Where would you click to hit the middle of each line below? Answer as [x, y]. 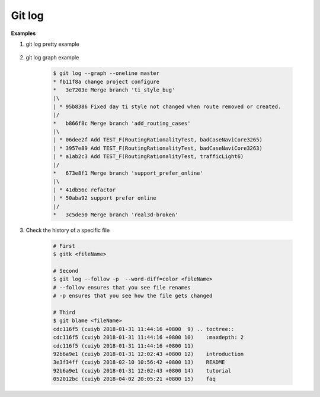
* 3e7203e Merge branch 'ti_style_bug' [114, 90]
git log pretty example [52, 44]
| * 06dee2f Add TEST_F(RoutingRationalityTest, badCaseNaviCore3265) [158, 140]
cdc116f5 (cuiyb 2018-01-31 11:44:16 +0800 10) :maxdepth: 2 [148, 338]
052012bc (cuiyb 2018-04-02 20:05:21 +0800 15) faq [134, 379]
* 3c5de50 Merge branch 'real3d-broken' [116, 215]
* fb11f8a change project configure [106, 81]
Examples [23, 33]
